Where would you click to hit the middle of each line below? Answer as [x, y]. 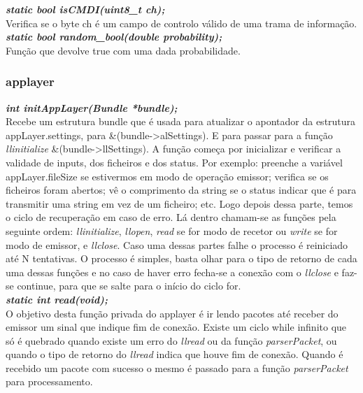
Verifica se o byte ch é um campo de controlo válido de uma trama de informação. [181, 23]
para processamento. [49, 381]
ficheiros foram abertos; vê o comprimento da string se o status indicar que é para [181, 190]
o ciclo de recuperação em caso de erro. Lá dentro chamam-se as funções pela [171, 217]
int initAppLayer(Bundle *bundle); [92, 107]
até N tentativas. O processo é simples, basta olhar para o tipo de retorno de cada [181, 258]
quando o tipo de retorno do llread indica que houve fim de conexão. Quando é [175, 354]
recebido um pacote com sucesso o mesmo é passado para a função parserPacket [177, 367]
